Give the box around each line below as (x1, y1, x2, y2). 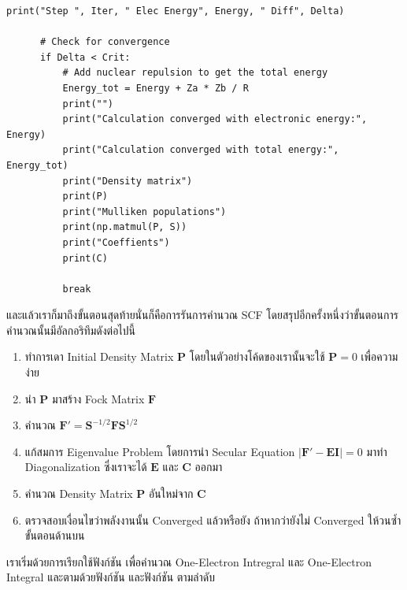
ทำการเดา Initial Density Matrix (24, 348, 174, 365)
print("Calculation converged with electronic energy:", (62, 113, 368, 125)
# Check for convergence (39, 36, 170, 48)
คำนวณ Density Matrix (24, 485, 133, 502)
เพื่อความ (361, 348, 398, 365)
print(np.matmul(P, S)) (62, 221, 187, 233)
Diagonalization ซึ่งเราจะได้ (24, 458, 147, 475)
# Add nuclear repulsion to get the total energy (62, 67, 328, 79)
